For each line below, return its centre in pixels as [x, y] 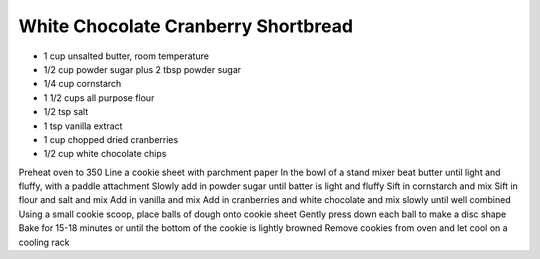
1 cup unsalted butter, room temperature [126, 56]
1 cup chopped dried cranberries [111, 139]
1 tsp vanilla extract [83, 126]
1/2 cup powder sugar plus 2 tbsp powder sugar [142, 69]
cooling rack [44, 242]
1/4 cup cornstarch [82, 84]
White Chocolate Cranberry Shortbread [186, 26]
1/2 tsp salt [66, 112]
